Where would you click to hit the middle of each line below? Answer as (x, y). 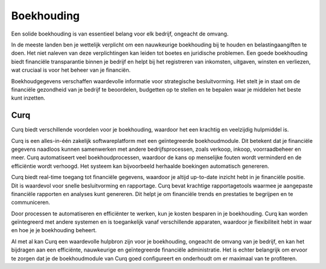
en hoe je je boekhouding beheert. (54, 230)
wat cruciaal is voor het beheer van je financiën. (71, 70)
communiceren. (31, 203)
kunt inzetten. (28, 98)
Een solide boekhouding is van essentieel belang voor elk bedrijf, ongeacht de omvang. (120, 34)
